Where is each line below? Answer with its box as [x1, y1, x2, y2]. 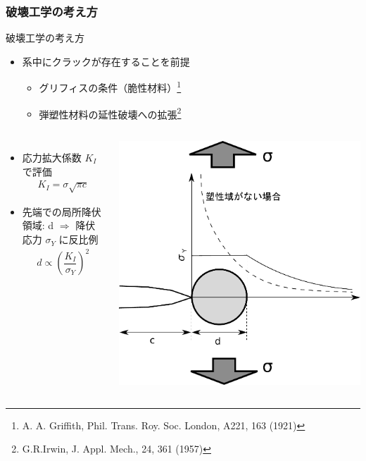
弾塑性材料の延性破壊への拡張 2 [39, 104, 182, 121]
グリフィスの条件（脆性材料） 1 [39, 78, 182, 95]
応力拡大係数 [22, 149, 82, 164]
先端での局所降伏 [22, 204, 101, 219]
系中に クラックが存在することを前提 [22, 54, 190, 68]
